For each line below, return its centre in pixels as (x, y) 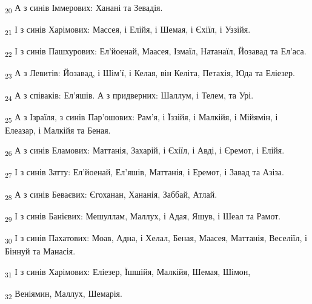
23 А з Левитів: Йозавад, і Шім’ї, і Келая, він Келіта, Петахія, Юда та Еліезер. (150, 74)
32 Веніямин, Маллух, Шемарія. (64, 294)
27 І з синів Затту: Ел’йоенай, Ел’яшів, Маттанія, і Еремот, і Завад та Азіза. (144, 173)
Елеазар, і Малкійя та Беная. (58, 130)
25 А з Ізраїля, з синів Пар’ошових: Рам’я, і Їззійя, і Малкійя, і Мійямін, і (141, 117)
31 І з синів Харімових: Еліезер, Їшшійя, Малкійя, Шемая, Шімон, (128, 272)
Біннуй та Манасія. (40, 251)
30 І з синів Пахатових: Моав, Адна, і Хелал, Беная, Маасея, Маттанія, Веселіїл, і (156, 238)
